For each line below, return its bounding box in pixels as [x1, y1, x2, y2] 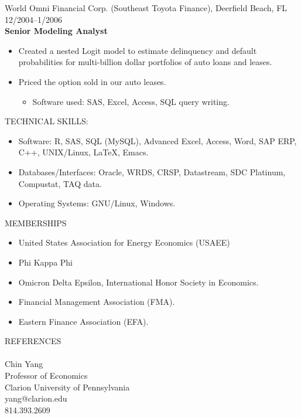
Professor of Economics [5, 369, 88, 382]
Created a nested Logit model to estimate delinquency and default [18, 44, 257, 56]
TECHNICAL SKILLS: [5, 115, 88, 127]
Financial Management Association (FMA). [18, 295, 175, 308]
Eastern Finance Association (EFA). [18, 315, 149, 327]
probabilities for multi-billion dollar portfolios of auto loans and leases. [18, 56, 272, 68]
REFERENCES [5, 335, 61, 347]
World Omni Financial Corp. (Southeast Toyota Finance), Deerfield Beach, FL [5, 2, 288, 13]
